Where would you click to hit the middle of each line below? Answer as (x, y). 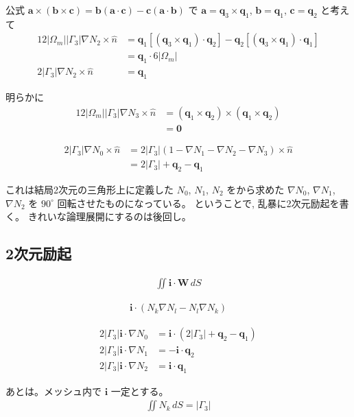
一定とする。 (140, 391)
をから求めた (256, 190)
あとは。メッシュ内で (54, 391)
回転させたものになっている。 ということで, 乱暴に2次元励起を (198, 203)
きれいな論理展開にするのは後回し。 (109, 216)
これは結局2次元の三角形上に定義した (90, 190)
